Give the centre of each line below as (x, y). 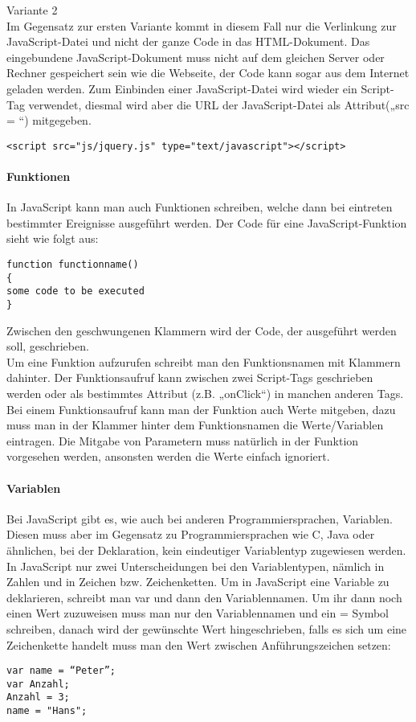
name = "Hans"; (47, 711)
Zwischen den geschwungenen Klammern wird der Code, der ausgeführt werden (202, 330)
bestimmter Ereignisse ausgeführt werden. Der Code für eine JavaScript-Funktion (207, 222)
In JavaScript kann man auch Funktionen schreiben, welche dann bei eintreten (200, 207)
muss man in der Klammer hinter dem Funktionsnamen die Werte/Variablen (195, 425)
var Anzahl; (38, 684)
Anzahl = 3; (38, 697)
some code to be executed (75, 291)
